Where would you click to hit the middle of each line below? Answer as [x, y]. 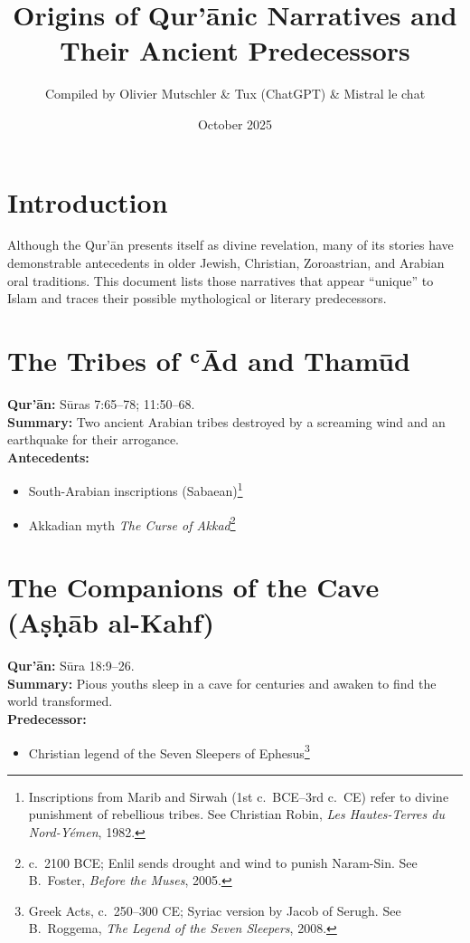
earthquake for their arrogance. [93, 439]
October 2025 [235, 124]
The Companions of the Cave [193, 586]
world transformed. [60, 701]
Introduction [88, 201]
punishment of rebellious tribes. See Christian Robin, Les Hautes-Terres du [236, 814]
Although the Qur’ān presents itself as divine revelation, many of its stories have [230, 245]
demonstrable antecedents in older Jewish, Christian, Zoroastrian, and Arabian [226, 263]
